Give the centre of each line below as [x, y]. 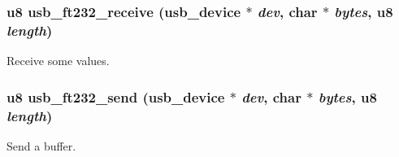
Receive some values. [58, 61]
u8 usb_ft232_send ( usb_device [116, 96]
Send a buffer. [41, 145]
